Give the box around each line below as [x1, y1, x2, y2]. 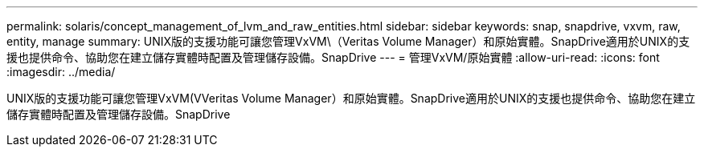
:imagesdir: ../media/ [6, 65, 116, 79]
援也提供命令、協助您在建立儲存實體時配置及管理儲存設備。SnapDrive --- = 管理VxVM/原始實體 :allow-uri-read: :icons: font [6, 50, 660, 64]
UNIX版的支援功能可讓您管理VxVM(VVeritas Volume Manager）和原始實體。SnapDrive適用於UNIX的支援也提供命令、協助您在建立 [6, 91, 696, 105]
